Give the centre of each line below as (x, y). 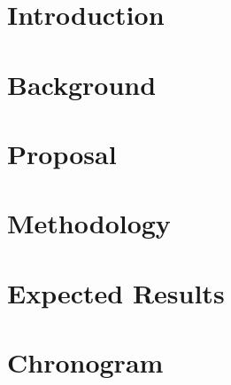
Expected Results (116, 292)
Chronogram (85, 362)
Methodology (89, 223)
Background (82, 84)
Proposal (62, 153)
